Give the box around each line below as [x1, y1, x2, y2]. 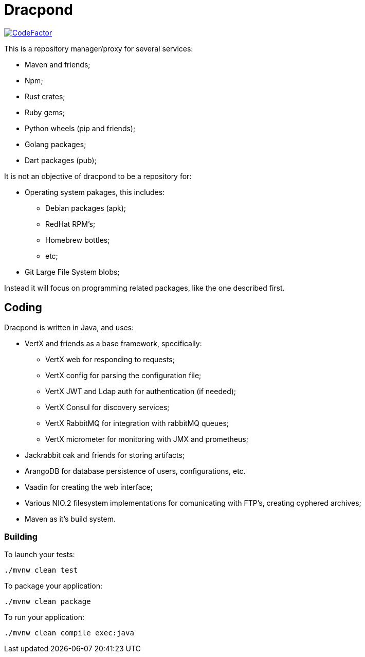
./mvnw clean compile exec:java [4, 629, 134, 637]
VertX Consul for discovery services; [45, 402, 170, 412]
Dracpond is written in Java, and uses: [4, 323, 134, 332]
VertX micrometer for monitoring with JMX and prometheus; [45, 434, 248, 443]
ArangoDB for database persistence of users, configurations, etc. [25, 466, 246, 475]
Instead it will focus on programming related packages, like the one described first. [4, 283, 285, 292]
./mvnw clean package [4, 597, 91, 606]
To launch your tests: [4, 550, 75, 559]
